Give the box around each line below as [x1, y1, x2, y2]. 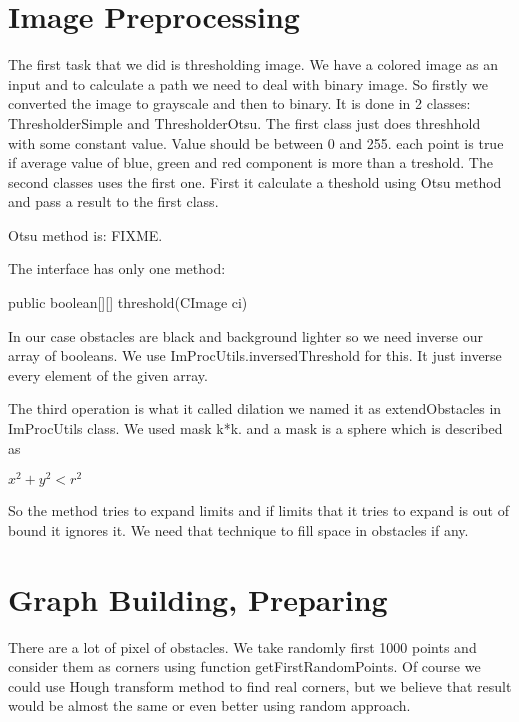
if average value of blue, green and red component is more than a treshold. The [8, 152, 493, 173]
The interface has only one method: [8, 258, 226, 279]
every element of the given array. [8, 364, 208, 385]
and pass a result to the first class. [8, 191, 219, 212]
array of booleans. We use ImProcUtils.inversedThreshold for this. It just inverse [8, 345, 502, 366]
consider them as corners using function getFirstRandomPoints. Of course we [8, 656, 481, 677]
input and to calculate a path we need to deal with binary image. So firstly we [8, 73, 489, 94]
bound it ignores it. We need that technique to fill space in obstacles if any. [8, 519, 469, 540]
